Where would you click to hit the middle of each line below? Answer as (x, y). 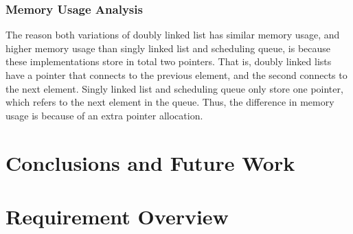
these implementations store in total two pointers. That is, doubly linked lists (169, 61)
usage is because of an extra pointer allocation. (104, 115)
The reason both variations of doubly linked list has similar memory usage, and (173, 35)
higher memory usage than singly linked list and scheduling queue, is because (168, 48)
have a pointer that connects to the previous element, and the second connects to (176, 75)
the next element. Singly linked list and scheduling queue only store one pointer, (174, 88)
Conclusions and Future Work (150, 162)
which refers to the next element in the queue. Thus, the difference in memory (170, 102)
